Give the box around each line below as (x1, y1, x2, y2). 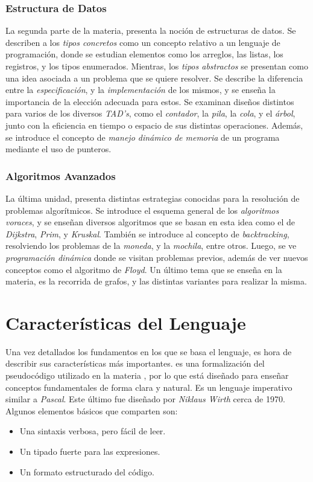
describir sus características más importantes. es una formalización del (5, 357, 265, 370)
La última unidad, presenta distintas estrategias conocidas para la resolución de (5, 191, 300, 204)
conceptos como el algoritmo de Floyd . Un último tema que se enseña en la (5, 263, 282, 275)
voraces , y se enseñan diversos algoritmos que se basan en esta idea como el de (5, 216, 295, 228)
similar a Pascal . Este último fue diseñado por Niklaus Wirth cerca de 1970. (5, 393, 285, 405)
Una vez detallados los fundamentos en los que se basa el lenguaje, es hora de (5, 345, 292, 358)
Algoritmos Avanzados (5, 168, 116, 183)
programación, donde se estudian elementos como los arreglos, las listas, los (5, 48, 283, 60)
